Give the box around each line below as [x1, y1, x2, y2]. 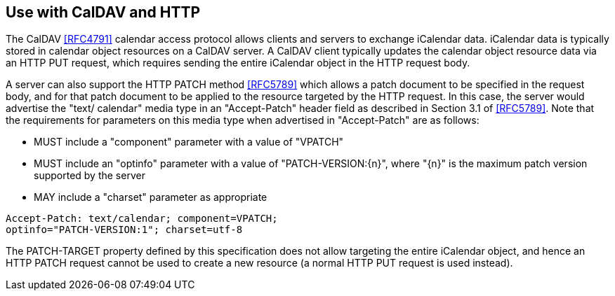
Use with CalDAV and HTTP [6, 3, 201, 21]
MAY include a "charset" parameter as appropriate [34, 191, 267, 204]
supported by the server [34, 169, 145, 182]
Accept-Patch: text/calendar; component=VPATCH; [6, 213, 278, 225]
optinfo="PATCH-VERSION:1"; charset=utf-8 [6, 224, 243, 236]
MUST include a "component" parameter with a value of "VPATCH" [34, 136, 344, 148]
